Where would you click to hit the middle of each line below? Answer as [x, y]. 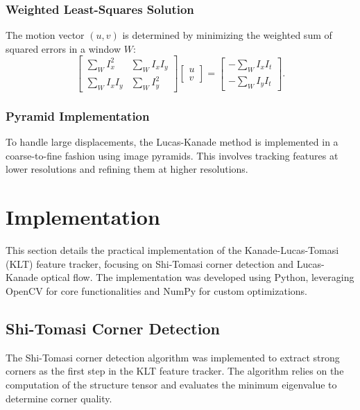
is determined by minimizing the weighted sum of [227, 35]
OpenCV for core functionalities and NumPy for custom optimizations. [156, 290]
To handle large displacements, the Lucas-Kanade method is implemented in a [172, 142]
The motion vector [45, 35]
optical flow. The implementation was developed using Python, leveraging [198, 277]
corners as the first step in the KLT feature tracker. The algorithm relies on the [175, 371]
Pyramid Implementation [78, 116]
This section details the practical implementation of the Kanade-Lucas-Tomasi [172, 250]
